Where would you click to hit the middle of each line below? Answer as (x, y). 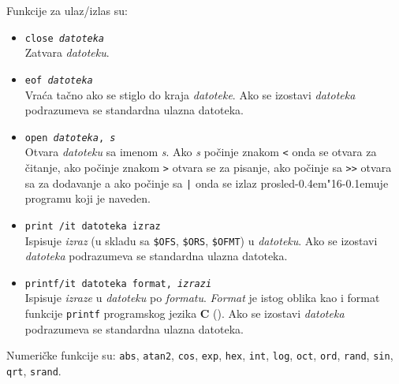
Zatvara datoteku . (67, 52)
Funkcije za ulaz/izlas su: (67, 10)
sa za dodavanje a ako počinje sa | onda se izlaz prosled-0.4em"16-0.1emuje (207, 183)
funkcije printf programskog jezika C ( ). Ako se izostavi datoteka (185, 313)
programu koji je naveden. (88, 198)
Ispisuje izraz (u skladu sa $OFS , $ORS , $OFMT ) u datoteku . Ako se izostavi (201, 240)
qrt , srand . (34, 370)
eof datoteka (59, 80)
